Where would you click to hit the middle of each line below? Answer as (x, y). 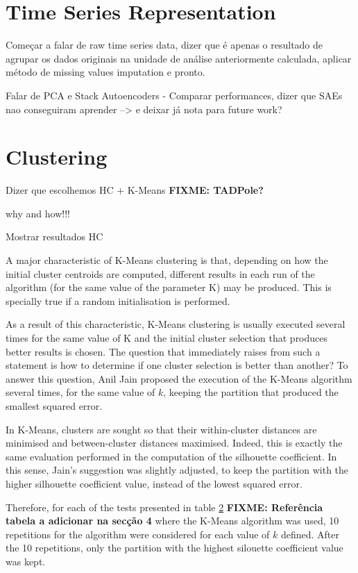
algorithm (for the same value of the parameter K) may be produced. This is (169, 287)
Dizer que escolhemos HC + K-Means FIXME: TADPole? (135, 190)
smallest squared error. (54, 405)
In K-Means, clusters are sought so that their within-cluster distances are (161, 429)
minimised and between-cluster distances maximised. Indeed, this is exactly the (174, 443)
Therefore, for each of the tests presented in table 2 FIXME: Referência (164, 507)
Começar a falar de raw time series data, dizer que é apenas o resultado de (164, 45)
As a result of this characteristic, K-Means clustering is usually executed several (176, 324)
